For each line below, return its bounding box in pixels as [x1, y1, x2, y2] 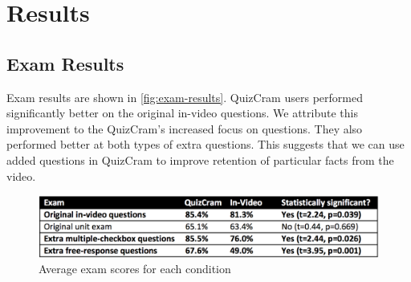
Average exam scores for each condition [39, 260, 231, 277]
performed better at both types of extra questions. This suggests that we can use [6, 136, 405, 153]
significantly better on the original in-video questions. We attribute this [6, 104, 358, 121]
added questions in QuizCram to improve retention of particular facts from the [6, 151, 394, 168]
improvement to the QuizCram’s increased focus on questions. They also [6, 120, 363, 137]
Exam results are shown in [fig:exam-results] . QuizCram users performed [6, 88, 363, 105]
